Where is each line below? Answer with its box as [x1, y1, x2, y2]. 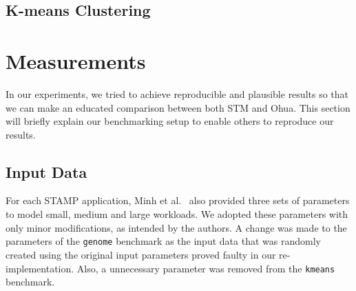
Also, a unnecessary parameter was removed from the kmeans [76, 261, 335, 275]
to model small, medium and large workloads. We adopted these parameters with [6, 207, 348, 221]
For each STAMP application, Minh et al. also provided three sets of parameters [6, 193, 350, 208]
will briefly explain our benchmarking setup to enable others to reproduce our [6, 114, 334, 128]
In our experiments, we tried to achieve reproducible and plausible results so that [6, 86, 349, 101]
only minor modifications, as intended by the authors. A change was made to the [6, 220, 347, 234]
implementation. [6, 261, 74, 275]
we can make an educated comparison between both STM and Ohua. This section [6, 100, 350, 114]
